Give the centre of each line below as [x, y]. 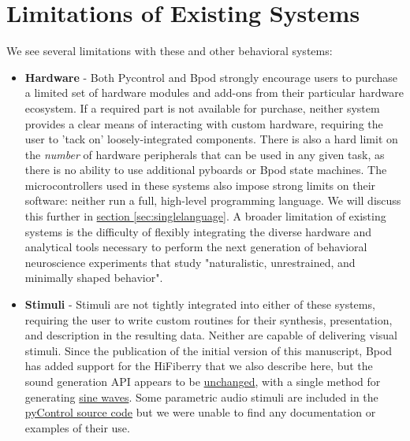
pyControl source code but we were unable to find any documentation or [200, 412]
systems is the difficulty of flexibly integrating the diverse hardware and [198, 231]
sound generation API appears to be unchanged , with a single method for [203, 381]
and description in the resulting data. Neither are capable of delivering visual [211, 335]
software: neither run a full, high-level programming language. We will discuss [213, 200]
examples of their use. [77, 427]
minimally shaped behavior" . [94, 278]
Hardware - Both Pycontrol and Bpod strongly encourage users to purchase [211, 77]
